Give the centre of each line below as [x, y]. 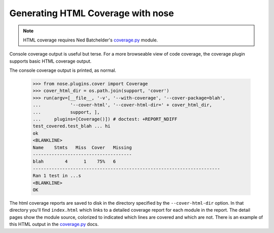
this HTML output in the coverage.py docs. [54, 224]
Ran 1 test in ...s [57, 176]
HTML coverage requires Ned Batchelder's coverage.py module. [91, 40]
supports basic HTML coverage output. [50, 61]
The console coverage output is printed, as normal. [63, 70]
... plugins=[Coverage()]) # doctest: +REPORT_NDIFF [105, 119]
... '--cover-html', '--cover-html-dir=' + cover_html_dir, [123, 105]
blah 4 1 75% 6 [74, 161]
